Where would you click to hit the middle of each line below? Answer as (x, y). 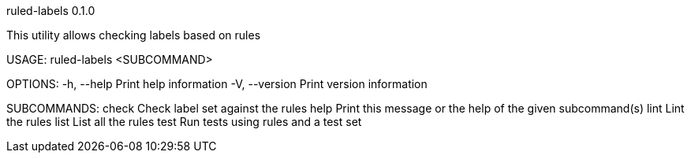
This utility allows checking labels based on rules (134, 35)
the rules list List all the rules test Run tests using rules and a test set (184, 122)
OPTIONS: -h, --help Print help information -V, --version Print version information (217, 84)
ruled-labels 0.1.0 (51, 11)
